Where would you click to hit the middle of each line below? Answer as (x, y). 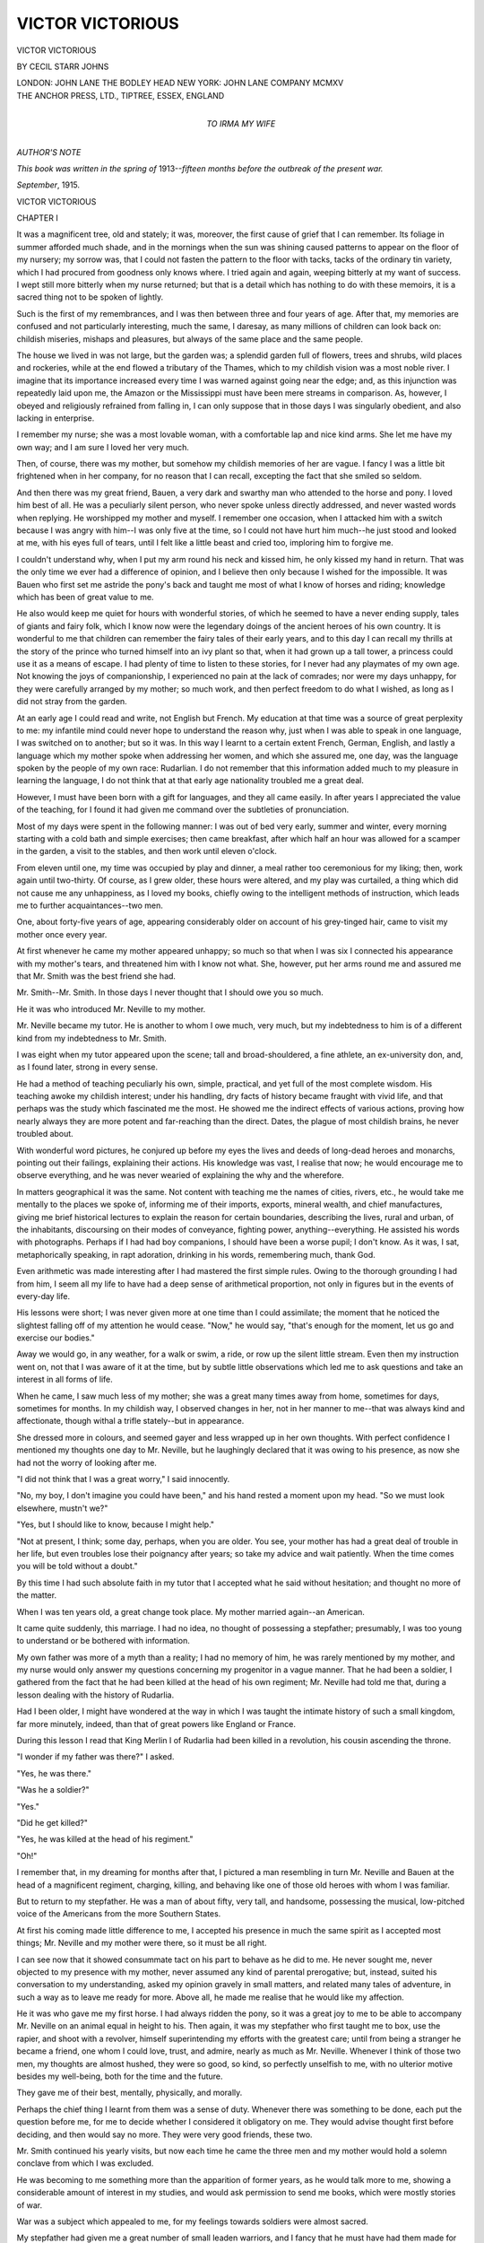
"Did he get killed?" (52, 1822)
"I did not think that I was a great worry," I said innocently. (123, 1479)
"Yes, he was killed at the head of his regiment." (105, 1839)
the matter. (37, 1595)
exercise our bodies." (56, 1338)
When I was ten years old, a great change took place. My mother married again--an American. (190, 1611)
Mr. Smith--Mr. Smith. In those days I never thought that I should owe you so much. (170, 992)
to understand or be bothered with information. (103, 1641)
